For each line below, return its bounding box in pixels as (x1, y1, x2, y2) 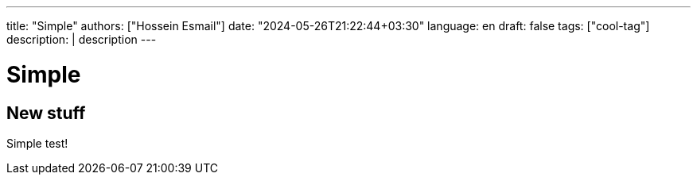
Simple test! (6, 136, 68, 150)
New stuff (6, 102, 86, 123)
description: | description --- (6, 33, 157, 46)
